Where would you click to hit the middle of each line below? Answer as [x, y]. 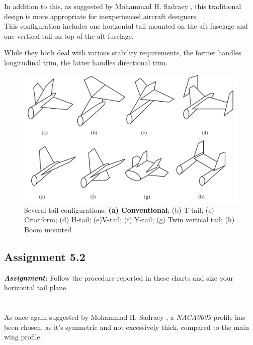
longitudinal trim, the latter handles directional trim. [86, 62]
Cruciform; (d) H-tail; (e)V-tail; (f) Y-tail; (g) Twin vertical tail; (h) [130, 220]
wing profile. [23, 337]
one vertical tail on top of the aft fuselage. [69, 35]
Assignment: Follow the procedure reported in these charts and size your [119, 277]
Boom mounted [48, 229]
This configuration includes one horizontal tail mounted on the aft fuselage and [126, 26]
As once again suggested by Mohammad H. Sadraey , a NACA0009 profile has [125, 317]
